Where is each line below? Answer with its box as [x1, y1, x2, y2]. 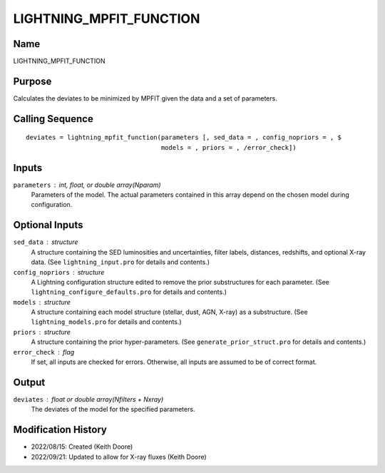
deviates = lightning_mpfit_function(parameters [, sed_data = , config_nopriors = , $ [26, 133, 342, 142]
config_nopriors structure [13, 268, 105, 276]
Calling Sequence [13, 113, 94, 125]
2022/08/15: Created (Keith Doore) [31, 442, 133, 451]
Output [13, 376, 46, 388]
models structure [13, 297, 71, 306]
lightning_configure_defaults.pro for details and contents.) [31, 288, 227, 296]
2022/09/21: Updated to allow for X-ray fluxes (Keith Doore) [31, 452, 207, 461]
